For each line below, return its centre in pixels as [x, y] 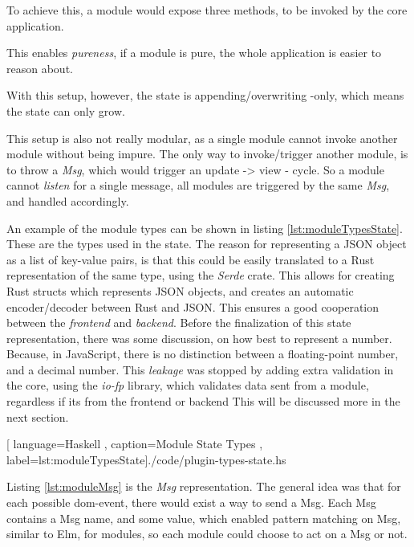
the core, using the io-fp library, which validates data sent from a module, [188, 385]
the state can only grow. [66, 110]
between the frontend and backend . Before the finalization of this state [179, 322]
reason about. [40, 68]
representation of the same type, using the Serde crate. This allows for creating [201, 275]
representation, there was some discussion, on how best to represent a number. [199, 338]
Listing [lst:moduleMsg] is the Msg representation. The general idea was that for [204, 486]
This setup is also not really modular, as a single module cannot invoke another [202, 138]
